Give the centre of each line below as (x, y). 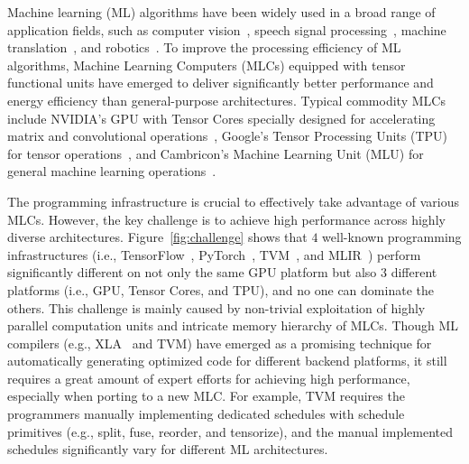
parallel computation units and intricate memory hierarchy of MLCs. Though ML (233, 325)
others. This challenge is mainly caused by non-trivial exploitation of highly (216, 307)
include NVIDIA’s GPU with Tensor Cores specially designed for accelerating (221, 118)
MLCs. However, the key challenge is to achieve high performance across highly (226, 219)
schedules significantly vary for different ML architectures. (168, 449)
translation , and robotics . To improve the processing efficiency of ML (204, 47)
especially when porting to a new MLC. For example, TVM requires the (206, 396)
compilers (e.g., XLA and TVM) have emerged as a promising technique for (220, 343)
